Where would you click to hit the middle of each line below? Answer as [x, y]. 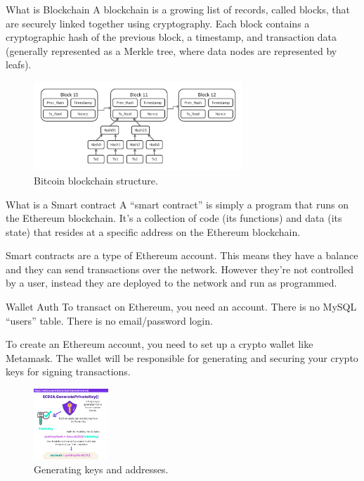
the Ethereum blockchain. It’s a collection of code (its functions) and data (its [174, 218]
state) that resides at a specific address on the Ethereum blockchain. [153, 231]
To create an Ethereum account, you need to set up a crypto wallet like [160, 344]
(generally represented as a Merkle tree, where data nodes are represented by [171, 50]
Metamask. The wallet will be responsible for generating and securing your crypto [182, 357]
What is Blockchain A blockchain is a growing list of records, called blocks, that [178, 9]
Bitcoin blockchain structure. [96, 180]
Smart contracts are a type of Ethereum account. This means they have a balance [182, 255]
